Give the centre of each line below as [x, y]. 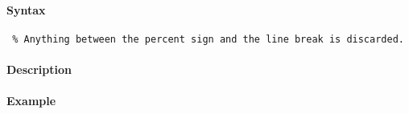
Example [31, 101]
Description [39, 69]
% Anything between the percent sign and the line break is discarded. [208, 39]
